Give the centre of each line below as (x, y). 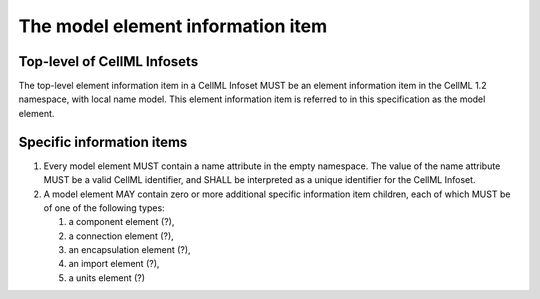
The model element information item (173, 26)
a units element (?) (106, 277)
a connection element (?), (121, 236)
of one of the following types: (104, 207)
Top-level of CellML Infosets (108, 61)
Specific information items (103, 141)
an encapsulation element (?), (129, 250)
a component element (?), (121, 222)
